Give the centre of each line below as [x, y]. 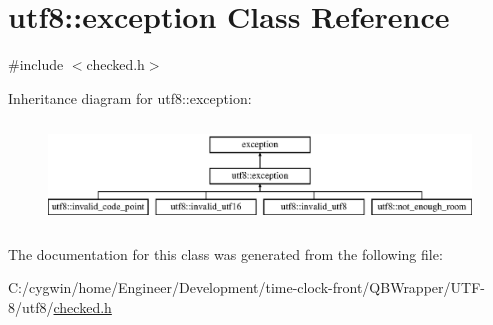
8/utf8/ [31, 306]
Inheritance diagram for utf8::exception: [130, 97]
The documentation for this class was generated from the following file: [225, 253]
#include [36, 64]
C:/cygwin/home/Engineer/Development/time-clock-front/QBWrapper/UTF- [246, 287]
